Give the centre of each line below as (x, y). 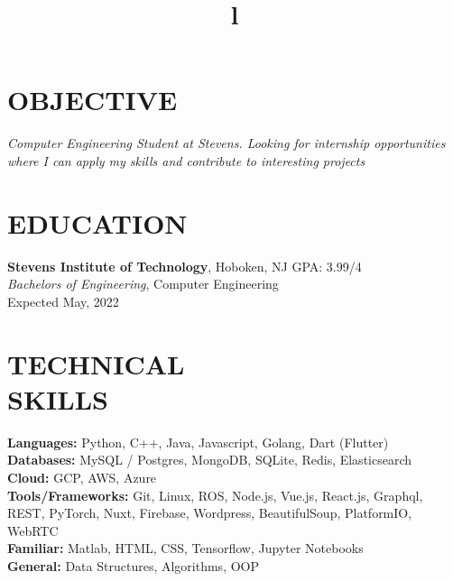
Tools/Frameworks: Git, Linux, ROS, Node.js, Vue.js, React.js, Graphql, (215, 495)
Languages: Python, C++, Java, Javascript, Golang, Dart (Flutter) (198, 442)
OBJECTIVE (92, 100)
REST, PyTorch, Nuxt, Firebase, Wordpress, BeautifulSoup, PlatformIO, (210, 513)
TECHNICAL (96, 363)
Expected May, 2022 (63, 301)
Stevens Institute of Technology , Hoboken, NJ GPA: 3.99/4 (185, 266)
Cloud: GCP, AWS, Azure (82, 477)
